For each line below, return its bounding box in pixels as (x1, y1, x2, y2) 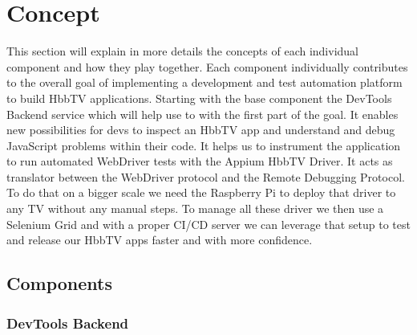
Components (6, 271, 112, 296)
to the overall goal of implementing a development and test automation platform (6, 74, 403, 91)
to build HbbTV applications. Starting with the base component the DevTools (6, 89, 392, 106)
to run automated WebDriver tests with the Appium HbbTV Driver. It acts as (6, 153, 393, 170)
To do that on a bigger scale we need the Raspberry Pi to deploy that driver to (6, 184, 396, 201)
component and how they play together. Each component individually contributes (6, 58, 408, 75)
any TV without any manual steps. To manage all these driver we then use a (6, 200, 384, 217)
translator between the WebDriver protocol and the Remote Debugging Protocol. (6, 168, 405, 185)
